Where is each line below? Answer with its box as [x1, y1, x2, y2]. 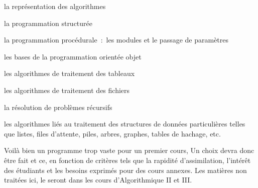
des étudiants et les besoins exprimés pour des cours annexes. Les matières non [4, 164, 247, 175]
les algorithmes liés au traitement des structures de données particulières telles [4, 118, 245, 129]
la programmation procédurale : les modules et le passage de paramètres [4, 34, 229, 45]
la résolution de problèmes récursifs [4, 101, 112, 112]
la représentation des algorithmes [4, 1, 106, 11]
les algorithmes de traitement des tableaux [4, 68, 135, 78]
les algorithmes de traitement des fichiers [4, 84, 130, 95]
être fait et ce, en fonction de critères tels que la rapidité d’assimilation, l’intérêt [4, 154, 251, 165]
